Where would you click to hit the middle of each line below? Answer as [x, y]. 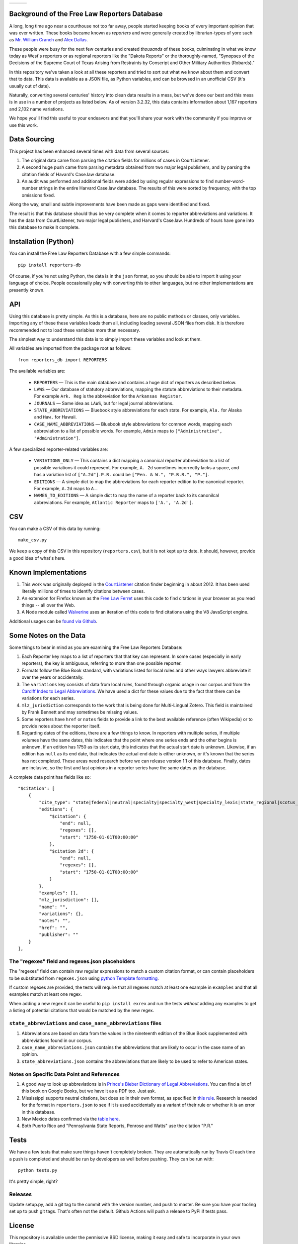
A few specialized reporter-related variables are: [59, 449]
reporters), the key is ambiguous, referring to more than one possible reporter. [102, 663]
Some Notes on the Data [47, 635]
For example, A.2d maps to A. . [66, 488]
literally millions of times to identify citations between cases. [83, 591]
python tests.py [38, 1170]
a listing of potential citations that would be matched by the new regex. [82, 1011]
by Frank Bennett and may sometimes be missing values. [80, 712]
